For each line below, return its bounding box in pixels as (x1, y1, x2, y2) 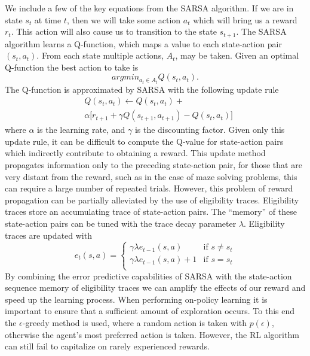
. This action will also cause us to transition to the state (11, 25, 217, 38)
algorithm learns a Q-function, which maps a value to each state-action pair (5, 37, 282, 50)
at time (34, 13, 62, 26)
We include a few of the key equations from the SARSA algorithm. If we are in (5, 2, 294, 14)
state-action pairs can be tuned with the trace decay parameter (5, 217, 237, 229)
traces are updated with (5, 229, 92, 241)
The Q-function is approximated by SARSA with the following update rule (5, 83, 279, 95)
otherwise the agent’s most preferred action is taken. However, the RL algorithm (5, 328, 299, 340)
